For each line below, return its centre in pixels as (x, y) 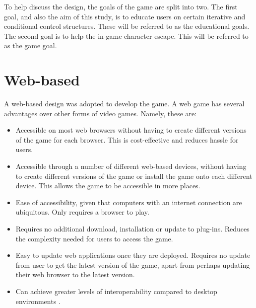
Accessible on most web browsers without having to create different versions (131, 130)
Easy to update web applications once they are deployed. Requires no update (133, 255)
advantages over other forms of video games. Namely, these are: (100, 113)
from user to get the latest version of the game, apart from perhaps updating (133, 265)
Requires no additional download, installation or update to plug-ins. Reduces (132, 229)
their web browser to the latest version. (75, 274)
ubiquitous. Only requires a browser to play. (82, 212)
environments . (38, 301)
